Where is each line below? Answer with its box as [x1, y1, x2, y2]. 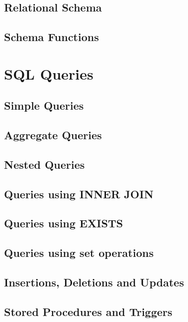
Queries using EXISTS [4, 215, 123, 231]
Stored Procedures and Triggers [4, 303, 172, 319]
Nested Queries [4, 156, 85, 172]
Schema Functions [4, 29, 99, 45]
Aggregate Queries [4, 127, 102, 143]
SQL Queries [4, 63, 93, 84]
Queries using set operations [4, 245, 154, 260]
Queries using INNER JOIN [4, 186, 153, 201]
